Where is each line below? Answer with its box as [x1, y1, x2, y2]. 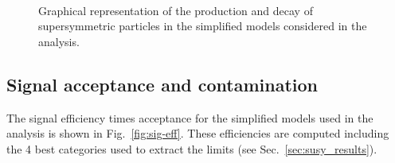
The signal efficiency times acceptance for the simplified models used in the [6, 109, 373, 126]
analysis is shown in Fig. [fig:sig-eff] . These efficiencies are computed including [6, 125, 389, 142]
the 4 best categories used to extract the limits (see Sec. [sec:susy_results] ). [6, 140, 377, 157]
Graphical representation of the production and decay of [38, 2, 313, 18]
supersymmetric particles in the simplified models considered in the [38, 17, 367, 34]
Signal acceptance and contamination [6, 72, 319, 96]
